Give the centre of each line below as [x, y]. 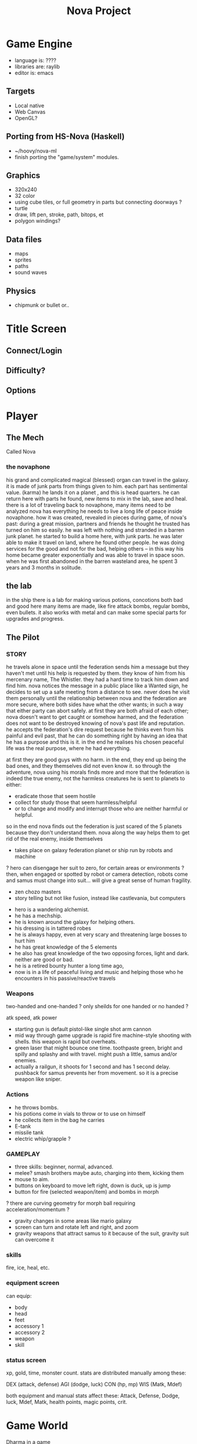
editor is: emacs [34, 72]
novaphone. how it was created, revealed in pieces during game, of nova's [96, 517]
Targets [21, 92]
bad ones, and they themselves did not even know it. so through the [88, 766]
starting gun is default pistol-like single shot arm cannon [83, 1029]
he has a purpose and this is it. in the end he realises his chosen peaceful [95, 742]
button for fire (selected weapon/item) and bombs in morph [87, 1192]
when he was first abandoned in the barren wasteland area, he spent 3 [92, 561]
